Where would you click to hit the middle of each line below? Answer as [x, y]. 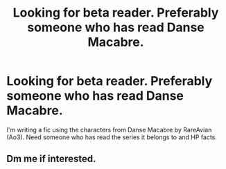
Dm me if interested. [51, 159]
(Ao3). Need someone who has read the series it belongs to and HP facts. [112, 137]
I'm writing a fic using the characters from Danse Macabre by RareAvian [109, 130]
